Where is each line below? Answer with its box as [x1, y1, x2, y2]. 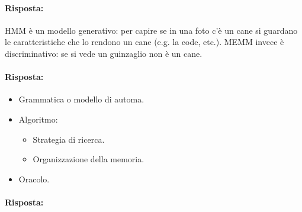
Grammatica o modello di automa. [18, 93, 144, 105]
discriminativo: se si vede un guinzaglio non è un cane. [5, 47, 203, 59]
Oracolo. [18, 172, 50, 185]
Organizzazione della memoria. [33, 153, 144, 165]
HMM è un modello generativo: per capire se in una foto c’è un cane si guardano [5, 24, 298, 36]
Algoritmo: [18, 113, 58, 125]
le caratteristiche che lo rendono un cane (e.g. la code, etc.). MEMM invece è [5, 36, 284, 48]
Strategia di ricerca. [33, 133, 105, 145]
